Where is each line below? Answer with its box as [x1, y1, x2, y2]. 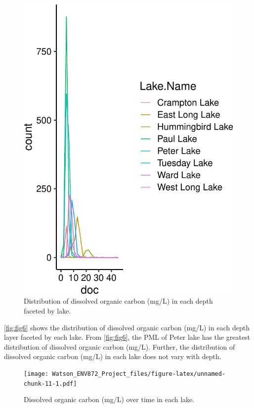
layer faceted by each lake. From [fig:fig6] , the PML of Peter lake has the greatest [4, 332, 251, 342]
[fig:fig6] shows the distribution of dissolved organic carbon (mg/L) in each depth [4, 322, 250, 332]
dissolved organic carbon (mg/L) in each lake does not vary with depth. [4, 351, 221, 362]
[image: [24, 370, 49, 377]
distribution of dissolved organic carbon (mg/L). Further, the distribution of [4, 341, 235, 352]
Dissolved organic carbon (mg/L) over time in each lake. [24, 394, 195, 405]
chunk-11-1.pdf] [24, 380, 77, 387]
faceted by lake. [24, 306, 71, 316]
